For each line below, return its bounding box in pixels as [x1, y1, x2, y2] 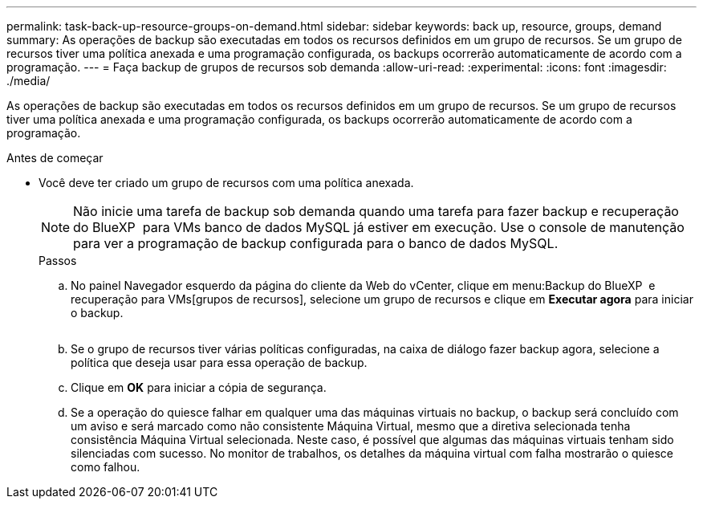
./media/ [6, 74, 51, 88]
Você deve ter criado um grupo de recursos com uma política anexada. [39, 176, 414, 189]
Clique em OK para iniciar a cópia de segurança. [71, 381, 327, 394]
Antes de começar [6, 151, 104, 165]
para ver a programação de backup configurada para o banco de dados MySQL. [73, 235, 559, 251]
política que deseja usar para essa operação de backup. [71, 356, 368, 369]
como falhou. [71, 460, 140, 474]
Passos [39, 254, 77, 267]
